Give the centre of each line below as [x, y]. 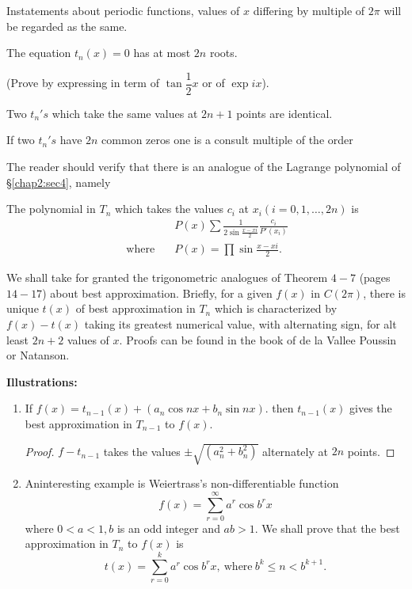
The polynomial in [51, 209]
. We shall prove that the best [327, 528]
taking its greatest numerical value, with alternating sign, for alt [240, 324]
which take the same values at [125, 113]
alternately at [295, 451]
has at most [162, 53]
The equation [39, 53]
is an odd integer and [168, 528]
